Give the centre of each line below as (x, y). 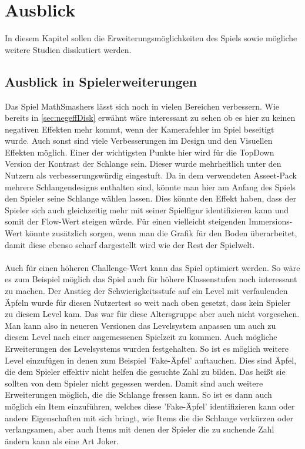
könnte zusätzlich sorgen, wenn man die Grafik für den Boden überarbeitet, (161, 233)
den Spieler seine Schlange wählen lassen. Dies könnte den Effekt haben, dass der (150, 198)
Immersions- (271, 221)
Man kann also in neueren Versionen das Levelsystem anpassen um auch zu (140, 325)
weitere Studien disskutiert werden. (68, 49)
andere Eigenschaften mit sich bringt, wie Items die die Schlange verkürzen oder (149, 417)
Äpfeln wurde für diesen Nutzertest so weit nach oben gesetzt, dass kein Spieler (148, 302)
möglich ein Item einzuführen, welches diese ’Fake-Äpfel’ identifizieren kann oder (150, 406)
